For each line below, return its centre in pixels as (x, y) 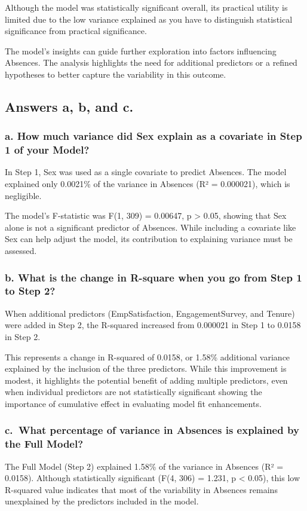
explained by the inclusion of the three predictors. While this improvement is (146, 368)
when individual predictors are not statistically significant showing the (133, 392)
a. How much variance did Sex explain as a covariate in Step (153, 136)
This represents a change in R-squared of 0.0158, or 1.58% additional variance (148, 357)
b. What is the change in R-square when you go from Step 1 (153, 277)
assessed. (21, 251)
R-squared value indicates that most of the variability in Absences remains (141, 489)
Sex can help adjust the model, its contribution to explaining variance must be (149, 239)
